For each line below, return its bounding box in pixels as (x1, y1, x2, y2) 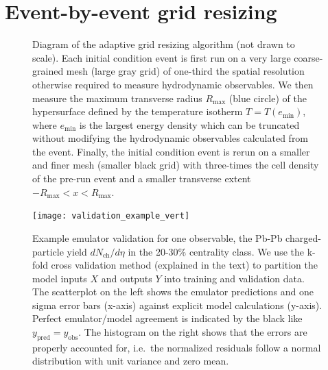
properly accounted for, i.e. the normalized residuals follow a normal (32, 340, 321, 354)
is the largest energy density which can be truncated (79, 117, 300, 132)
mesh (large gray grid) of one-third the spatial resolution (66, 64, 305, 78)
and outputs (101, 271, 152, 285)
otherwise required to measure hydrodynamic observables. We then (32, 77, 314, 91)
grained (32, 64, 64, 78)
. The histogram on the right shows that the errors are (78, 325, 307, 339)
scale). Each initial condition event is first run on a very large (32, 50, 291, 64)
